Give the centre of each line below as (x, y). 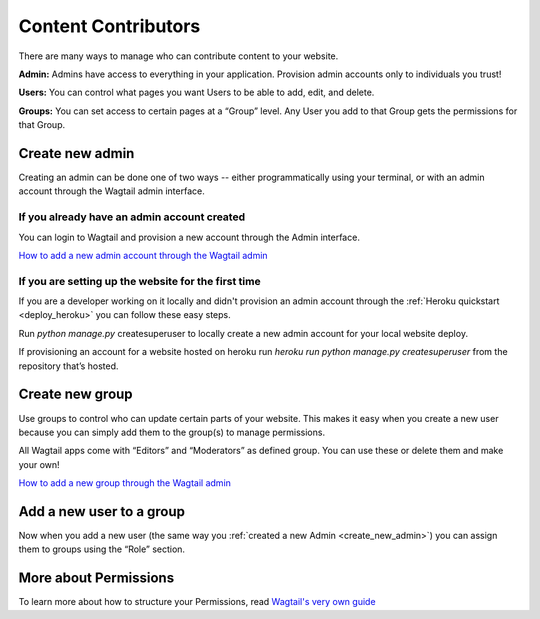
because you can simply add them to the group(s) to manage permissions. (171, 432)
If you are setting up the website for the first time (139, 281)
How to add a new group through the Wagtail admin (125, 483)
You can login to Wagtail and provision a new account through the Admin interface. (189, 237)
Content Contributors (109, 26)
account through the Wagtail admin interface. (111, 191)
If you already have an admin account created (131, 217)
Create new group (76, 394)
